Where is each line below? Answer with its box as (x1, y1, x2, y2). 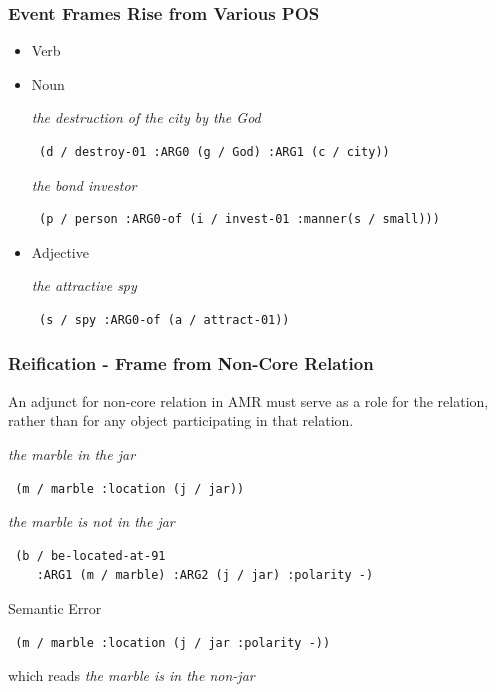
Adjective (31, 241, 89, 262)
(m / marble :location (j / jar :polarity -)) (15, 635, 331, 650)
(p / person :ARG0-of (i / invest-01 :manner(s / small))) (38, 212, 440, 227)
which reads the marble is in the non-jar (8, 665, 255, 686)
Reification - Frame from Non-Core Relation (8, 351, 374, 376)
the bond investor (31, 174, 137, 195)
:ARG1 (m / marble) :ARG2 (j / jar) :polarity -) (36, 568, 374, 583)
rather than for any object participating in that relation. (8, 410, 354, 431)
